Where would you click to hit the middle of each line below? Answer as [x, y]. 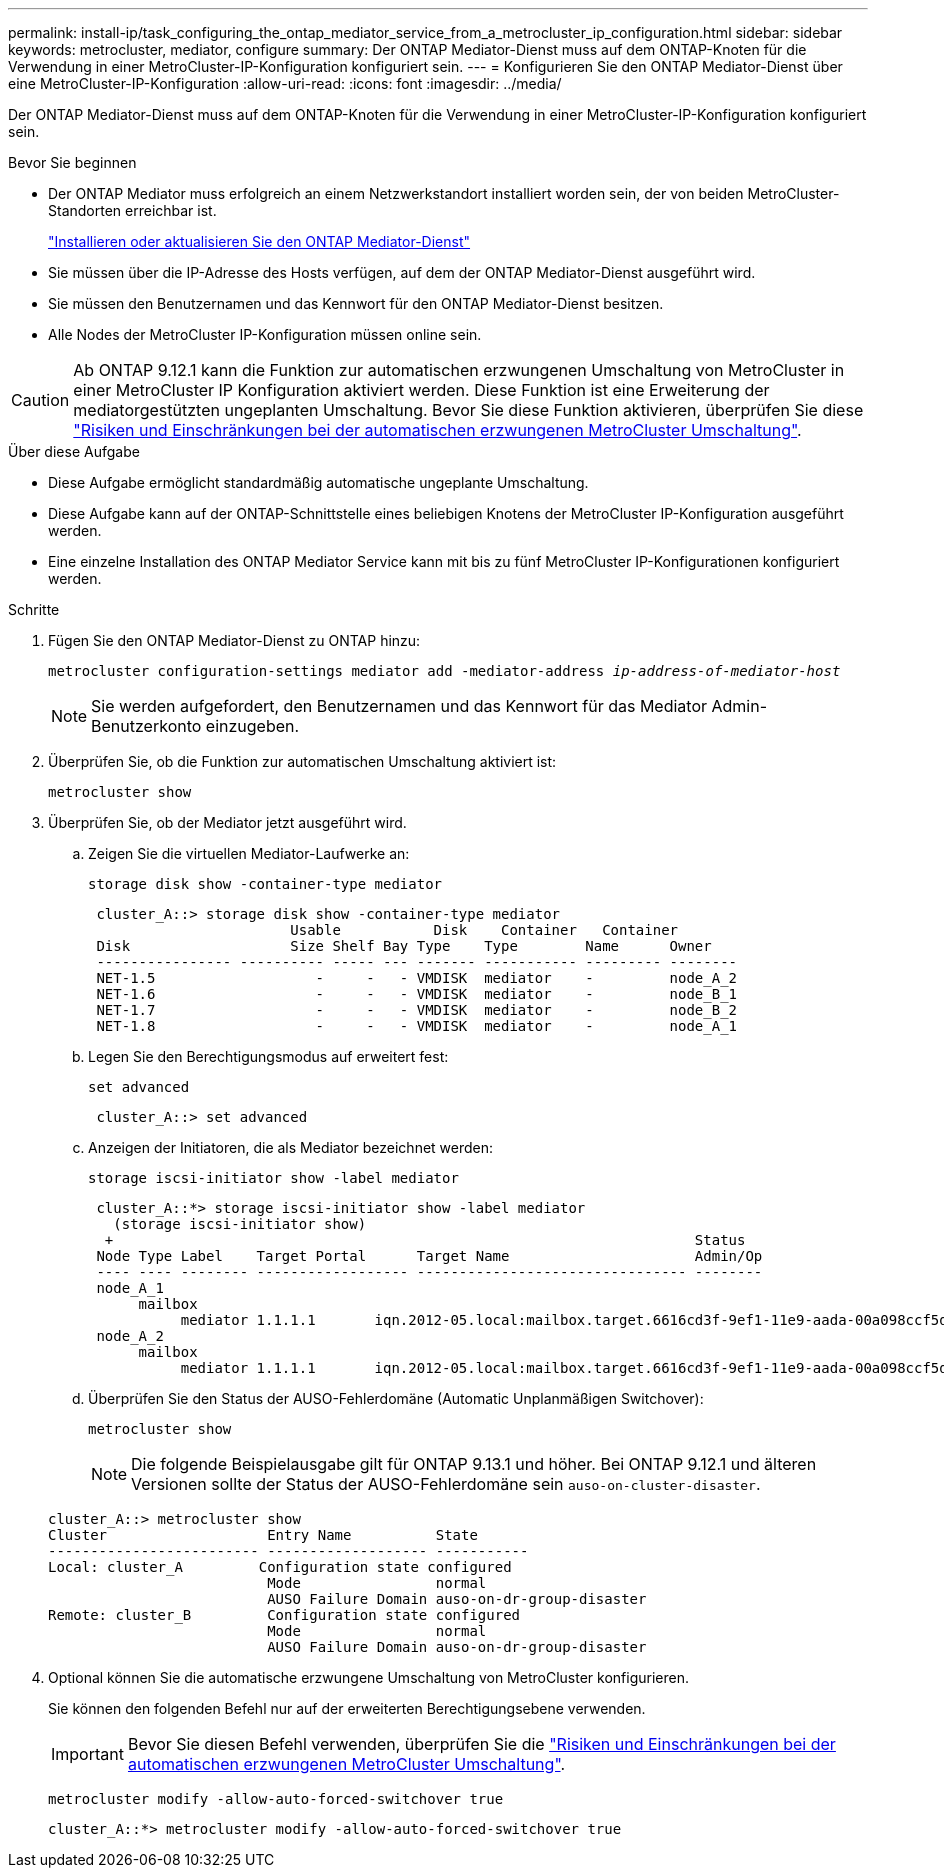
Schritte [34, 609]
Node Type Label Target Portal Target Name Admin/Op [429, 1256]
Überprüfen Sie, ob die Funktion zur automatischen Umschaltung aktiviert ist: [302, 761]
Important [87, 1754]
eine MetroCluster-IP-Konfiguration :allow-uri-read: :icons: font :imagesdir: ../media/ [285, 83]
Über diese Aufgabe [74, 451]
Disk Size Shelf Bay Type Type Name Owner [404, 946]
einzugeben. [252, 726]
